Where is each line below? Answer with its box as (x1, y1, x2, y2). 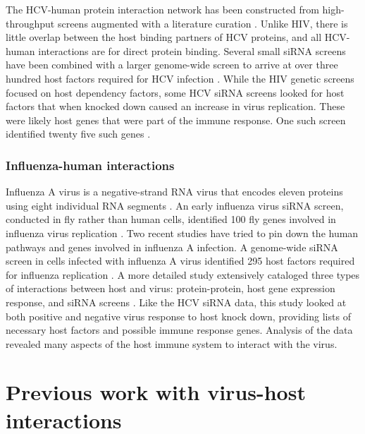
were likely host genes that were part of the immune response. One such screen (6, 112, 346, 127)
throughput (6, 16, 55, 30)
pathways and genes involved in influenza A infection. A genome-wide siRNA (6, 239, 338, 254)
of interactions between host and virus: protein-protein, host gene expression (6, 281, 335, 296)
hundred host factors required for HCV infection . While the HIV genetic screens (6, 71, 354, 85)
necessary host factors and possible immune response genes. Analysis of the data (6, 323, 353, 337)
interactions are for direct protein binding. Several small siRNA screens (38, 43, 346, 58)
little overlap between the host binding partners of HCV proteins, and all (6, 30, 322, 44)
